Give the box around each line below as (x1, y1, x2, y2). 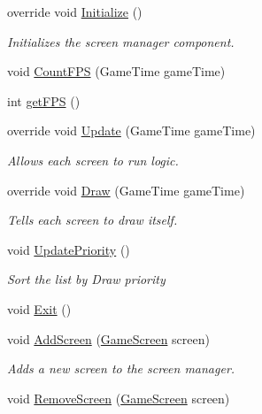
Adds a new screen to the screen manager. (7, 359, 235, 378)
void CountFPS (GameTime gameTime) (7, 62, 226, 80)
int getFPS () (7, 91, 81, 110)
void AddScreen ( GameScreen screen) (7, 329, 210, 348)
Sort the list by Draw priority (7, 270, 166, 288)
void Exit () (7, 299, 72, 318)
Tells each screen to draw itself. (7, 211, 178, 229)
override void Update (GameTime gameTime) (7, 121, 256, 140)
